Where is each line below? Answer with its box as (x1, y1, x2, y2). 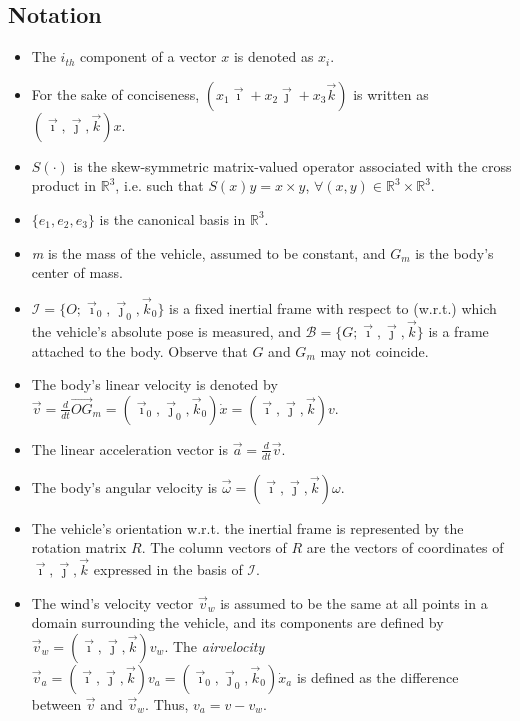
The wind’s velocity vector (31, 592, 194, 613)
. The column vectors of (141, 537, 287, 558)
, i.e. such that (115, 175, 204, 196)
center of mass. (31, 262, 123, 283)
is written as (353, 83, 429, 104)
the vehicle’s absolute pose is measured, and (31, 321, 301, 341)
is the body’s (415, 242, 494, 263)
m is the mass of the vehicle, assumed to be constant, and (31, 242, 386, 263)
